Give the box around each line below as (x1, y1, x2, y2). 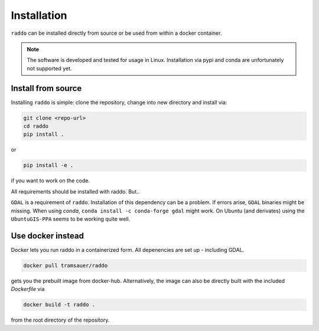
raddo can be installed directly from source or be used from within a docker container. (11, 30, 222, 37)
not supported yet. (27, 65, 72, 72)
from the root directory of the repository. (11, 316, 110, 324)
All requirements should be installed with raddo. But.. (11, 188, 140, 195)
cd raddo (23, 123, 49, 129)
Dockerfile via (11, 286, 45, 293)
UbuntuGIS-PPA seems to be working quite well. (11, 215, 131, 222)
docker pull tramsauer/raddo (23, 262, 108, 268)
